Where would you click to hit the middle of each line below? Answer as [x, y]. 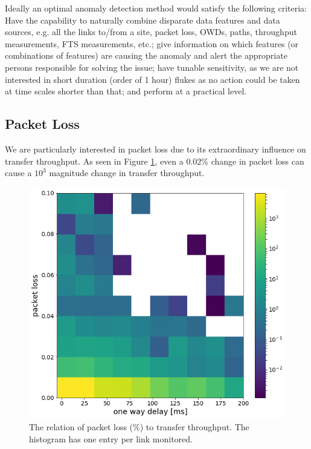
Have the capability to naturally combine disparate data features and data [143, 20]
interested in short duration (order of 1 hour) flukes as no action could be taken [152, 79]
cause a [18, 173]
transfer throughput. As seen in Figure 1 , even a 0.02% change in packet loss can [155, 161]
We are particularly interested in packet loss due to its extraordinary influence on [155, 149]
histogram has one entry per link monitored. [111, 438]
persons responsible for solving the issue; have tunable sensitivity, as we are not [152, 67]
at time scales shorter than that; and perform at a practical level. [126, 91]
